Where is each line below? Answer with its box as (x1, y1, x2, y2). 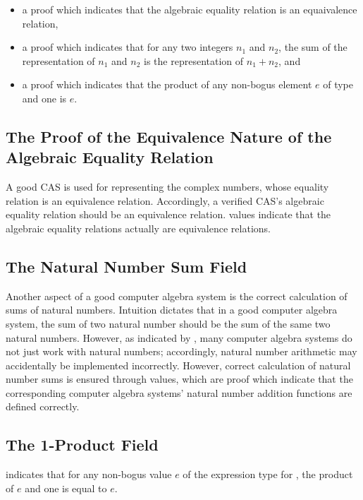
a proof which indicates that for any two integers (22, 40, 233, 54)
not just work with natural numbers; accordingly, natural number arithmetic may (6, 344, 357, 359)
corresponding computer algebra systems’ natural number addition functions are (6, 385, 352, 400)
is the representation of (144, 53, 244, 68)
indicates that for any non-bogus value (6, 467, 172, 482)
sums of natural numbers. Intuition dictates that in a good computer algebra (6, 302, 338, 317)
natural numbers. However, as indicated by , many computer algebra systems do (6, 330, 352, 345)
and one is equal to (25, 480, 107, 495)
